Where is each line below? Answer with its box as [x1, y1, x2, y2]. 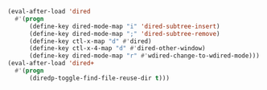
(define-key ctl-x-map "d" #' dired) [28, 37, 152, 45]
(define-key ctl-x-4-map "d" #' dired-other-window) [28, 45, 206, 53]
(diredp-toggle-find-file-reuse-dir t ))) [28, 74, 170, 82]
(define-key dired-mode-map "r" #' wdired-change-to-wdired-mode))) [28, 52, 261, 60]
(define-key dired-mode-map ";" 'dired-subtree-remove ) [28, 29, 220, 37]
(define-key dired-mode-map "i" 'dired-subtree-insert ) [28, 22, 220, 30]
